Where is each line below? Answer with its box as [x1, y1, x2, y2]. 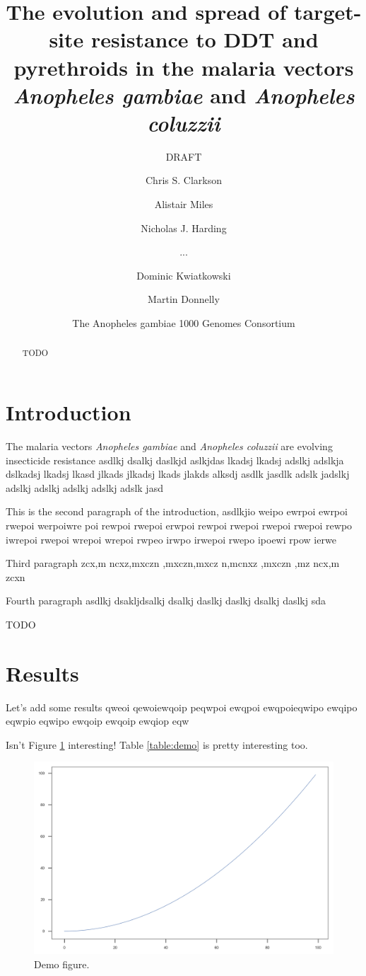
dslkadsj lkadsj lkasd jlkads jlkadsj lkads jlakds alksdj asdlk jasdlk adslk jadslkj [6, 466, 350, 481]
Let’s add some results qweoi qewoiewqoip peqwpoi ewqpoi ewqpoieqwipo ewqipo [6, 699, 358, 714]
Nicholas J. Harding [141, 220, 227, 235]
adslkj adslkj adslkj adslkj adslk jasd [6, 480, 163, 495]
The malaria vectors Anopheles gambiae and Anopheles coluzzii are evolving [6, 439, 333, 454]
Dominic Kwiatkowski [136, 268, 231, 282]
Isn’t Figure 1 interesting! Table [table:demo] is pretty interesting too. [6, 737, 308, 752]
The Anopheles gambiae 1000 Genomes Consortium [72, 316, 295, 331]
